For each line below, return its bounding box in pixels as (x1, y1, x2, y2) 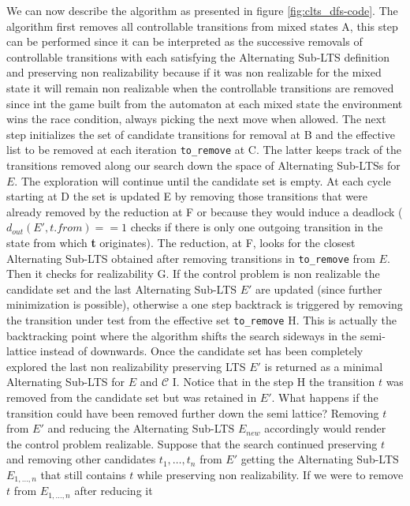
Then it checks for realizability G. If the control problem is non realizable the (6, 265, 380, 282)
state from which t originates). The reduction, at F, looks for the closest (6, 234, 356, 250)
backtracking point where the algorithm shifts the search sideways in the (6, 327, 357, 343)
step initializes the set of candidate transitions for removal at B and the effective (6, 126, 395, 142)
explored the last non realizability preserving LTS (6, 358, 246, 374)
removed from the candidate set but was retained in (6, 389, 257, 406)
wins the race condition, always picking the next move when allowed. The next (6, 111, 386, 127)
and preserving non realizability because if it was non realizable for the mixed (6, 64, 382, 81)
